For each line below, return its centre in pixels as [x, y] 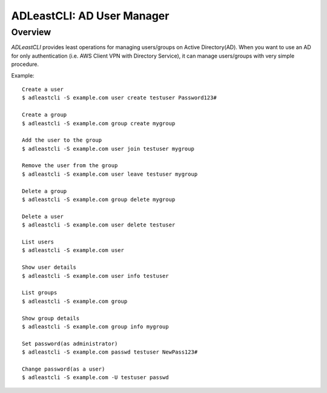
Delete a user [43, 216]
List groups [40, 293]
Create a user [43, 89]
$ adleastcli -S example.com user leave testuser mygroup [110, 174]
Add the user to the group [62, 140]
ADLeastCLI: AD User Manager [90, 16]
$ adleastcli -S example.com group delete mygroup [99, 200]
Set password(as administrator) [70, 343]
